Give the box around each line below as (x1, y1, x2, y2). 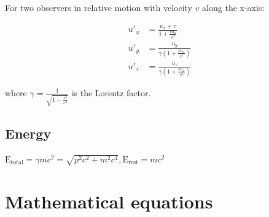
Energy (5, 124, 52, 142)
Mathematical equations (5, 188, 213, 213)
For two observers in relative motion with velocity (5, 1, 192, 13)
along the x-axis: (202, 1, 265, 13)
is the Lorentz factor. (71, 86, 151, 99)
